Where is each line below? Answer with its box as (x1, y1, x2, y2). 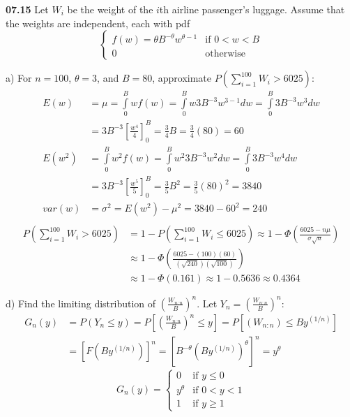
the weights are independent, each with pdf (6, 15, 190, 30)
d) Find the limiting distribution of (6, 295, 156, 310)
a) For (6, 71, 32, 85)
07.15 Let (6, 2, 49, 16)
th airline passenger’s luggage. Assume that (159, 2, 345, 16)
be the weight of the (67, 2, 153, 16)
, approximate (152, 71, 212, 85)
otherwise (205, 49, 245, 59)
